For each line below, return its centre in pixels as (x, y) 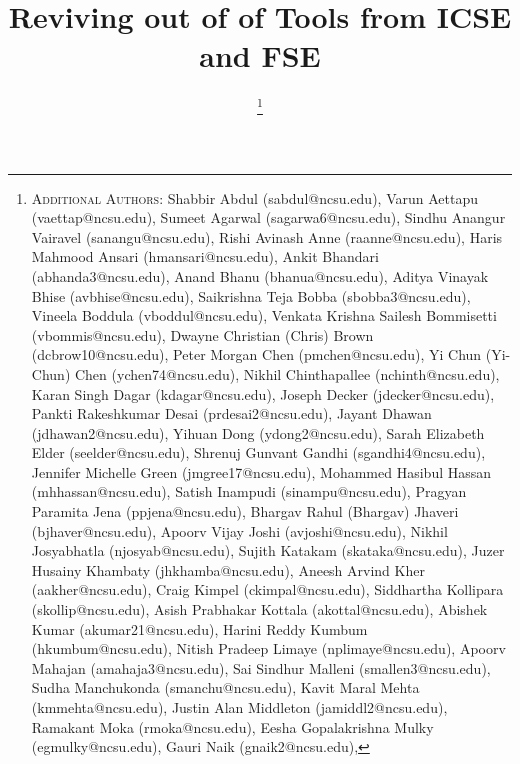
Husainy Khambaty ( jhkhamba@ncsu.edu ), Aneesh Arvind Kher (228, 569)
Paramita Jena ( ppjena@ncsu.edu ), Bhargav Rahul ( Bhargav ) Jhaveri (245, 511)
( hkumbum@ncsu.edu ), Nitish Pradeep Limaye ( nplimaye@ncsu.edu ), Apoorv (268, 648)
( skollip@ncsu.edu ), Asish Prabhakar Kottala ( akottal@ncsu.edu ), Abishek (259, 609)
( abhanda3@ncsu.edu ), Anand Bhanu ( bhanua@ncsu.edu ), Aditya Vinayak (260, 275)
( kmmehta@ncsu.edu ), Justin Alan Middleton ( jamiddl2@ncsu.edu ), (239, 707)
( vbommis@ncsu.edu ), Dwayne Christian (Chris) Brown (202, 334)
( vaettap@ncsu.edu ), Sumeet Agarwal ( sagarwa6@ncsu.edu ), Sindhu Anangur (268, 217)
